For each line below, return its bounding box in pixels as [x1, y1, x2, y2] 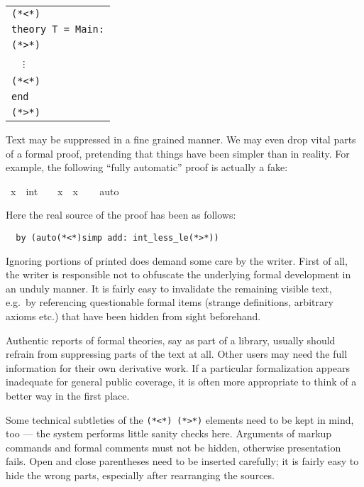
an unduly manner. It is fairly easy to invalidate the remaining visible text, [6, 280, 332, 295]
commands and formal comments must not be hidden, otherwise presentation [6, 439, 341, 454]
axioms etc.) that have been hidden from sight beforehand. [6, 309, 261, 323]
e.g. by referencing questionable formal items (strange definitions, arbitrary [6, 295, 333, 310]
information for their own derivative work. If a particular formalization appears [6, 360, 351, 375]
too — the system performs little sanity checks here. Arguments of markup [6, 426, 332, 441]
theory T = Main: [11, 23, 104, 35]
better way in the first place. [6, 388, 130, 403]
